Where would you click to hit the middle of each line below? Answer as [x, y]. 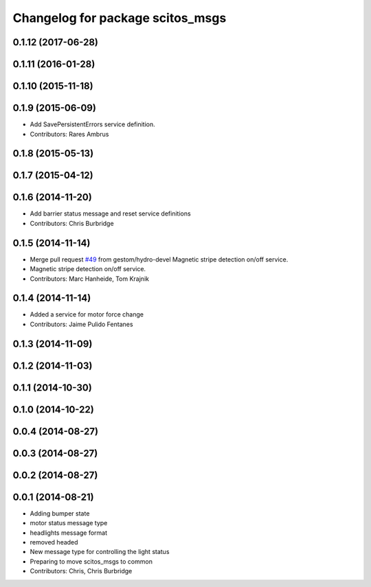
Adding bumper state [60, 513]
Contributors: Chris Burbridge [72, 223]
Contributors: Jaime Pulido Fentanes [81, 324]
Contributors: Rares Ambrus [69, 134]
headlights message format [69, 533]
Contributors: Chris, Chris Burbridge [81, 571]
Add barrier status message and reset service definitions [111, 214]
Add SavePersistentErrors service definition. [93, 124]
